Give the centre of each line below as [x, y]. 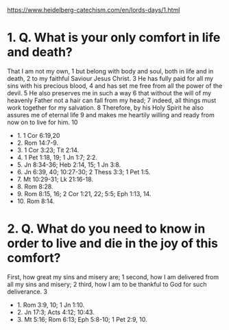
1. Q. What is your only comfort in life [114, 38]
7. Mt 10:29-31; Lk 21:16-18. [55, 179]
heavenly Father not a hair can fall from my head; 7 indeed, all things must [112, 100]
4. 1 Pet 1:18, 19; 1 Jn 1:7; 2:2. [57, 157]
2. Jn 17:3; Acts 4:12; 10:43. [56, 312]
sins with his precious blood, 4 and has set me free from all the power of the [115, 86]
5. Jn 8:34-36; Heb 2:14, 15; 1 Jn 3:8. [69, 165]
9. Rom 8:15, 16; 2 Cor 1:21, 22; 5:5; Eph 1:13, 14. [84, 193]
